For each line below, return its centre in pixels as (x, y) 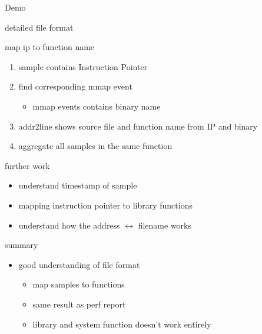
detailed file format (39, 27)
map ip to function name (50, 47)
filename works (165, 225)
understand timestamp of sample (78, 185)
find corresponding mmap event (75, 86)
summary (21, 245)
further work (27, 165)
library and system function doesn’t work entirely (122, 324)
